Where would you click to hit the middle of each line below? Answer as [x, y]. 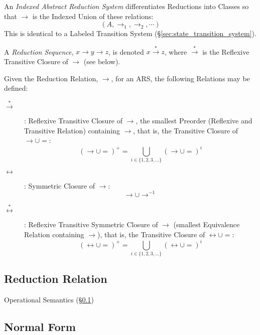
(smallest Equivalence [207, 224]
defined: [16, 88]
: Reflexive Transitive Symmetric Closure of [91, 224]
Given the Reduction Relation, [51, 78]
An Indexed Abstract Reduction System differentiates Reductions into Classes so [126, 6]
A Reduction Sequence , [39, 51]
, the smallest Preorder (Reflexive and [194, 121]
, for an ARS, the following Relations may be [180, 78]
